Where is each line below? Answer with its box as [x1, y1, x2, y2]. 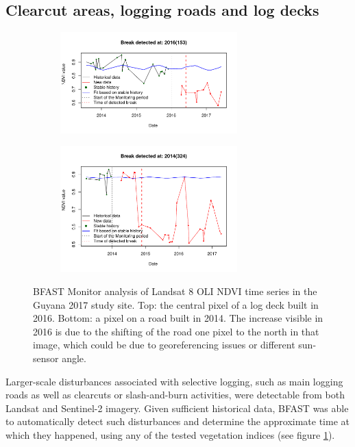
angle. [62, 350, 86, 365]
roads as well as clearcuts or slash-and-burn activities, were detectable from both [5, 387, 345, 402]
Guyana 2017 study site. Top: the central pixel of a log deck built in [33, 297, 319, 311]
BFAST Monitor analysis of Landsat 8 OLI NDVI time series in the [33, 283, 317, 298]
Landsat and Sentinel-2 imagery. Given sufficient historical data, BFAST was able [5, 400, 349, 415]
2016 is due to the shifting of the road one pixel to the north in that [33, 324, 319, 338]
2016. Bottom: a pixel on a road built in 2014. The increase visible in [33, 311, 323, 325]
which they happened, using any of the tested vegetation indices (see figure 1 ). [5, 427, 335, 442]
